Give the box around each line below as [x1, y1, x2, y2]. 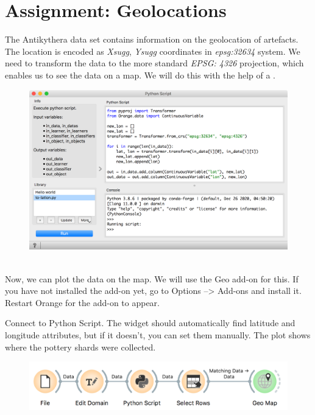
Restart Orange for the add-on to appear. [5, 296, 160, 309]
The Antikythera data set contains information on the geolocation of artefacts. [5, 33, 299, 46]
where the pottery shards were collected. [5, 340, 156, 353]
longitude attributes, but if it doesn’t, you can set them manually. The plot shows [5, 328, 311, 341]
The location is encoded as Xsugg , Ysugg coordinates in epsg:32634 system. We [5, 44, 300, 57]
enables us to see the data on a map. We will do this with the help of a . [5, 68, 275, 81]
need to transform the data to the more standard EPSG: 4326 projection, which [5, 57, 304, 69]
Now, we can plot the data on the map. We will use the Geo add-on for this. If [5, 272, 299, 285]
